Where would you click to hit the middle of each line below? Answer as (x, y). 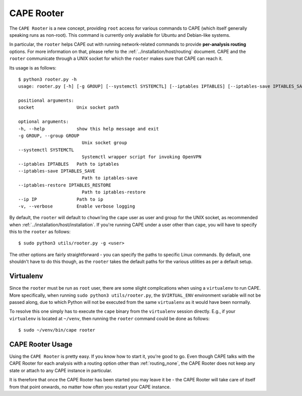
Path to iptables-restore (114, 192)
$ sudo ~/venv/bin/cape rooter (57, 330)
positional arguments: (46, 101)
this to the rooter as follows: (40, 232)
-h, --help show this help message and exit (89, 129)
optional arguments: (44, 122)
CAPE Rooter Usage (41, 344)
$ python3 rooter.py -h (48, 79)
